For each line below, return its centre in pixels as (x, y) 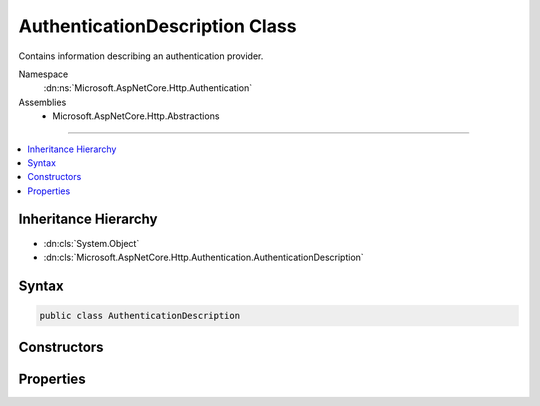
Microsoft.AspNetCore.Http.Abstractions (136, 116)
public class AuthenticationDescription (139, 315)
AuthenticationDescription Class (157, 26)
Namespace (43, 74)
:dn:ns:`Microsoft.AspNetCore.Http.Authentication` (148, 88)
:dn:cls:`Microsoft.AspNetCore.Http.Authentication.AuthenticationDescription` (203, 257)
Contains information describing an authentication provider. (141, 56)
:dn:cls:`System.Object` (91, 243)
